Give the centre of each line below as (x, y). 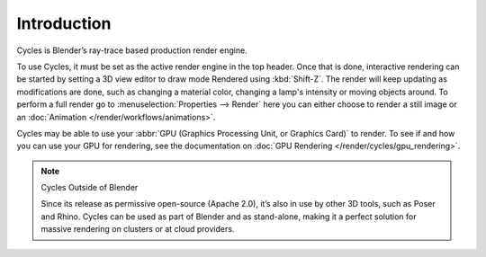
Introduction (64, 23)
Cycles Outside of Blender (90, 188)
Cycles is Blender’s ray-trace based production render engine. (132, 50)
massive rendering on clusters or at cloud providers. (138, 229)
